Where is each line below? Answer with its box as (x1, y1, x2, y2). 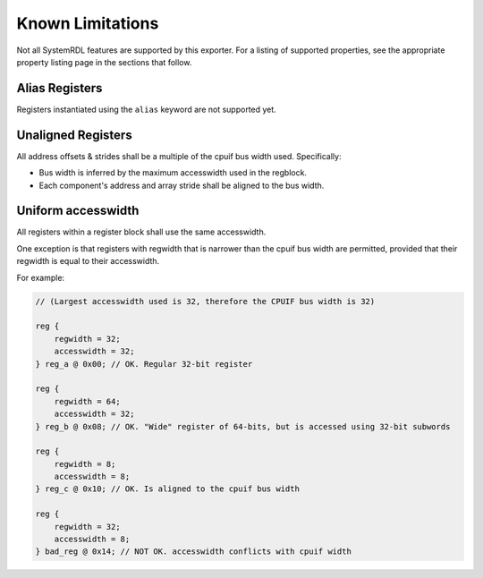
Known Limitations (16, 13, 159, 33)
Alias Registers (16, 81, 103, 96)
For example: (16, 272, 65, 283)
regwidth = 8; (54, 459, 116, 469)
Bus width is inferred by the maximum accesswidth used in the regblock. (38, 167, 308, 178)
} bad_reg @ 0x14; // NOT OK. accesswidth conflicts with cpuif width (35, 547, 352, 557)
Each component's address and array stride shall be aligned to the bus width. (38, 180, 325, 191)
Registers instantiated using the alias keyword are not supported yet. (16, 104, 276, 115)
